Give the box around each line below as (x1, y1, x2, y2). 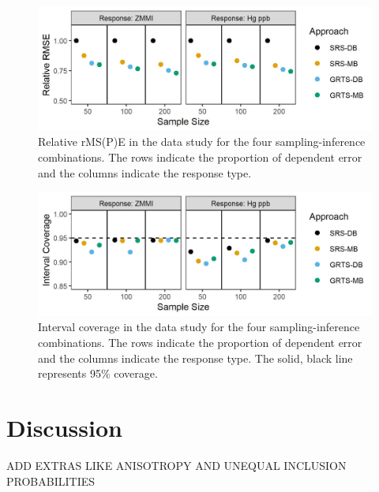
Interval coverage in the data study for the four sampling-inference (38, 319, 360, 335)
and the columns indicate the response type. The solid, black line (38, 349, 353, 366)
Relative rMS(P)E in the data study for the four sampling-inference (38, 133, 366, 150)
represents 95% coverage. (38, 365, 158, 382)
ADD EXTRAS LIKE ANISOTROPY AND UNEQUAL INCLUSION (6, 457, 347, 473)
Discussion (6, 412, 122, 444)
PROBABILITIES (6, 472, 95, 489)
